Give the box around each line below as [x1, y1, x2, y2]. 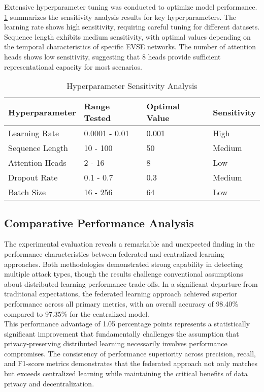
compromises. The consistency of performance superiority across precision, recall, [4, 348, 256, 358]
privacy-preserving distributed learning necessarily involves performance [4, 338, 227, 349]
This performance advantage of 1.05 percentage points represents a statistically [4, 318, 250, 329]
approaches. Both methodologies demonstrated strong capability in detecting [4, 258, 243, 269]
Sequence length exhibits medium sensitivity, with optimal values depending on [4, 31, 251, 42]
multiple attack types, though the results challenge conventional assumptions [4, 268, 243, 279]
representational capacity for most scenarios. [4, 61, 142, 72]
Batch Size [8, 186, 46, 198]
